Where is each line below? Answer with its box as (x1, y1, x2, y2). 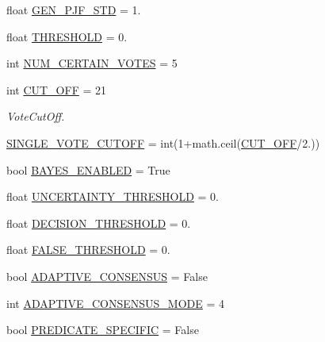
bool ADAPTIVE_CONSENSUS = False (6, 267, 208, 284)
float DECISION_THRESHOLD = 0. (6, 214, 191, 231)
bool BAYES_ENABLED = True (6, 161, 170, 178)
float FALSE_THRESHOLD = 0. (6, 241, 170, 258)
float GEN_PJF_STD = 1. (6, 2, 141, 17)
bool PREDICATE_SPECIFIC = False (6, 321, 199, 338)
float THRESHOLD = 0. (6, 28, 128, 44)
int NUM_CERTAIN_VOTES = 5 (6, 55, 178, 71)
